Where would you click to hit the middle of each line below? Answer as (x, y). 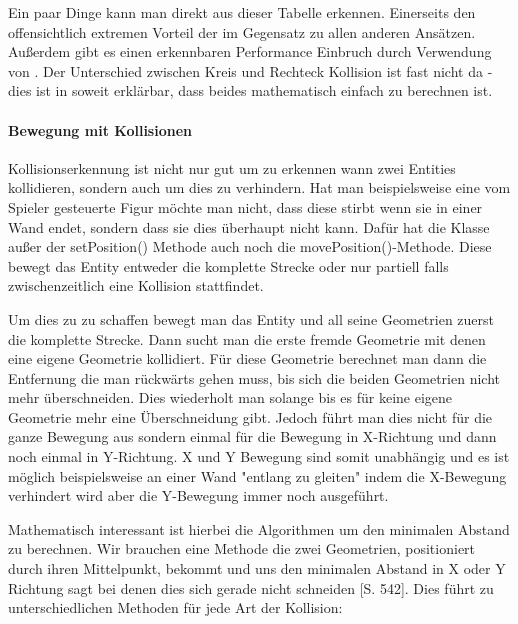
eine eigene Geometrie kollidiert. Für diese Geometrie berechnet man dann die (247, 358)
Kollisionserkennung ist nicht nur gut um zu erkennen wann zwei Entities (232, 167)
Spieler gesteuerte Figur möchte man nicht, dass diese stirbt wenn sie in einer (245, 206)
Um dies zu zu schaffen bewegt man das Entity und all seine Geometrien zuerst (251, 318)
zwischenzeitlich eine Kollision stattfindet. (136, 285)
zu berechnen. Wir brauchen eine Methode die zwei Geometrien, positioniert (242, 548)
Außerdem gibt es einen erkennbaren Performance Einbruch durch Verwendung (250, 51)
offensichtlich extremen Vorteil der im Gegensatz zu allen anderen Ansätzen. (242, 31)
